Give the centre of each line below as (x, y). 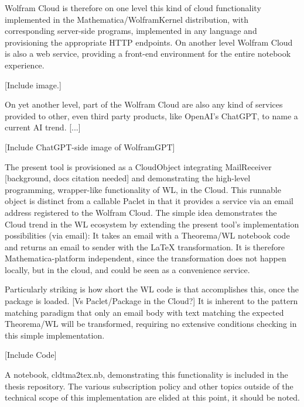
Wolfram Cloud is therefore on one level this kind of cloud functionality (133, 8)
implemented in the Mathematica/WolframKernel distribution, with (127, 19)
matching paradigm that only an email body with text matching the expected (144, 312)
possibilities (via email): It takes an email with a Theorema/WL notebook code (147, 235)
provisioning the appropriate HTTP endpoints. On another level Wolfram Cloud (149, 42)
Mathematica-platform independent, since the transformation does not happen (146, 258)
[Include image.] (33, 84)
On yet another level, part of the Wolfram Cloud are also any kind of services (144, 104)
